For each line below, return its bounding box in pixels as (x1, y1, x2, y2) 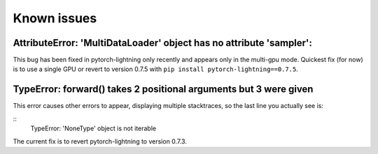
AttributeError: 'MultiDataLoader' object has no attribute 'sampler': (13, 37, 313, 49)
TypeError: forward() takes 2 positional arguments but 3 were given (13, 84, 314, 95)
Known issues (13, 10, 97, 26)
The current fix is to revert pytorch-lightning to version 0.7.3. (13, 137, 187, 146)
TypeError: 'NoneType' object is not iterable (30, 124, 157, 132)
